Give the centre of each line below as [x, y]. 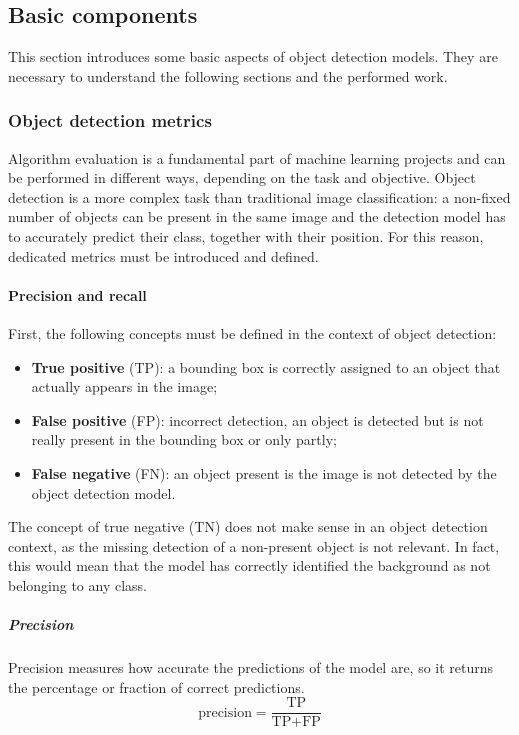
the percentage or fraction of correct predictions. [156, 686]
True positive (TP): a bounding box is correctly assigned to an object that [266, 366]
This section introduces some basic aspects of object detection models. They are [253, 56]
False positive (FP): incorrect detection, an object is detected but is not [257, 419]
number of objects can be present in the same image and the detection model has [257, 216]
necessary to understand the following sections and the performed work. [228, 75]
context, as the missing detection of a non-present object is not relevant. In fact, [254, 545]
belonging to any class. [77, 584]
